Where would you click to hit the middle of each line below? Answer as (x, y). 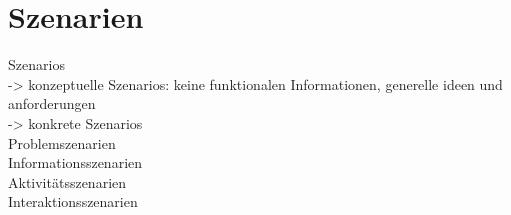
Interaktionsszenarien (73, 201)
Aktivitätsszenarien (67, 181)
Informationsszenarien (75, 162)
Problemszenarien (62, 142)
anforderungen (52, 103)
